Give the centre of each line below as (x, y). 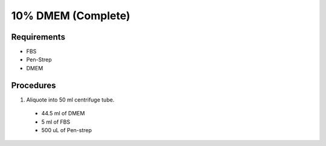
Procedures (34, 85)
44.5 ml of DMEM (63, 114)
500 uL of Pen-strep (67, 130)
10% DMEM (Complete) (71, 16)
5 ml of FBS (56, 122)
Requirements (38, 37)
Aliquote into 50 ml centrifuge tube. (70, 100)
